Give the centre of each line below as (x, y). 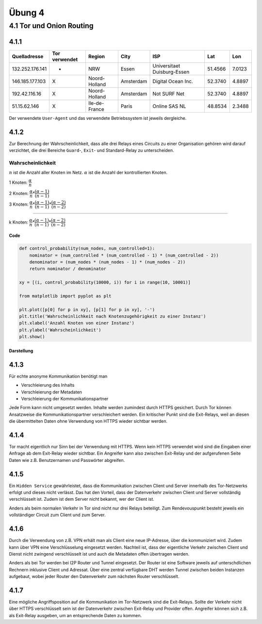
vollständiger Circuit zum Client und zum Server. (57, 515)
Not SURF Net (168, 94)
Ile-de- (96, 103)
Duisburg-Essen (171, 72)
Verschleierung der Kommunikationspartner (65, 398)
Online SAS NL (169, 106)
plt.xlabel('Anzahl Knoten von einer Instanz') (77, 323)
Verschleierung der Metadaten (52, 392)
